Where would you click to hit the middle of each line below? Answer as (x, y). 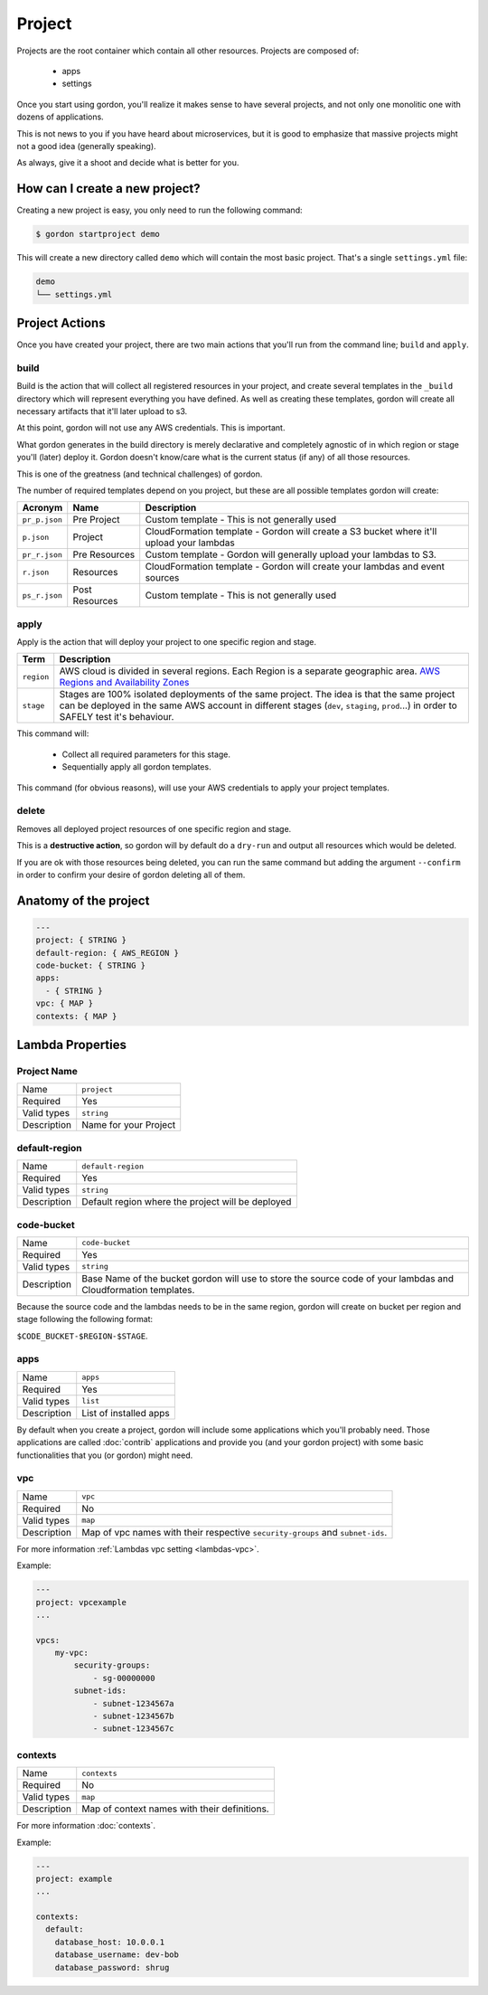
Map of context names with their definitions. (176, 1809)
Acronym (42, 508)
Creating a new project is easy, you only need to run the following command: (160, 210)
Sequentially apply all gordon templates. (136, 767)
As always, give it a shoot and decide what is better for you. (128, 163)
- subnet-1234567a (134, 1703)
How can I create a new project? (108, 189)
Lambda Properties (71, 1045)
